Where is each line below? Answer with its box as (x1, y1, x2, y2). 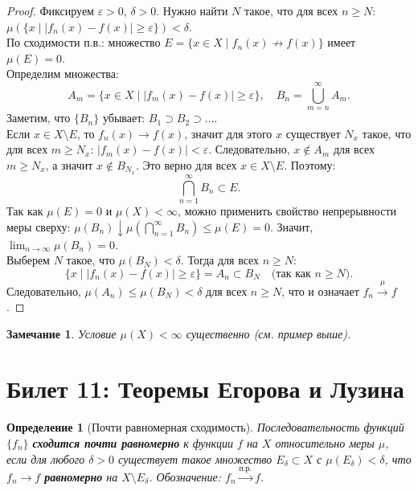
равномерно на (44, 468, 118, 485)
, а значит (45, 156, 93, 173)
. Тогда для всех (180, 252, 260, 268)
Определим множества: (6, 65, 119, 82)
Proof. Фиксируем (6, 2, 94, 18)
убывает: (102, 109, 145, 126)
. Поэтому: (284, 156, 336, 173)
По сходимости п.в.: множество (6, 34, 161, 51)
